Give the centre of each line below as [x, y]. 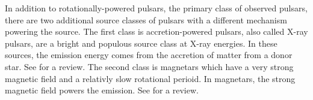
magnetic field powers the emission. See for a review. [102, 90]
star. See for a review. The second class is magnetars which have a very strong [149, 66]
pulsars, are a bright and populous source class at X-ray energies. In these [141, 43]
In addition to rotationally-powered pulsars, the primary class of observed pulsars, [156, 8]
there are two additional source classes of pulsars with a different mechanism [146, 19]
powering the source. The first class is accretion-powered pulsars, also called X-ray [156, 31]
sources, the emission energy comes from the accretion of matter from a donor [149, 55]
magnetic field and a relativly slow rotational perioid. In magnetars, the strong [150, 78]
